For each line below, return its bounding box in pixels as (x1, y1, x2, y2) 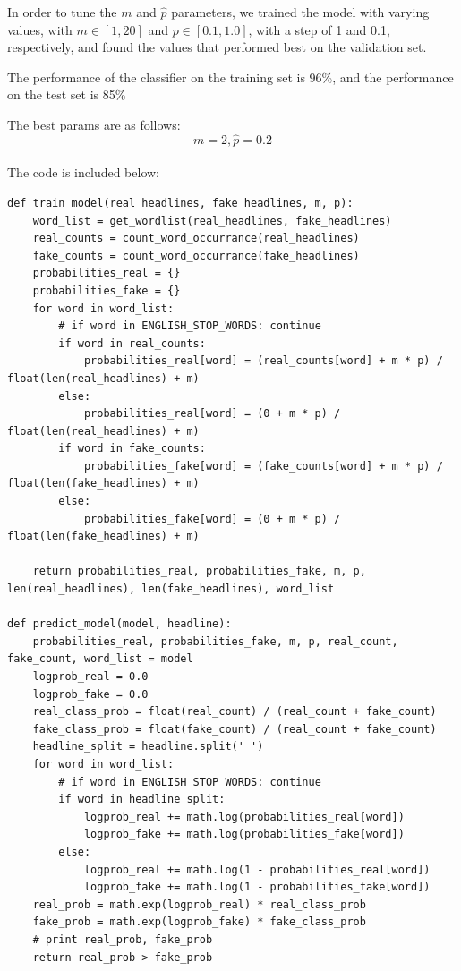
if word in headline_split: (58, 793, 226, 806)
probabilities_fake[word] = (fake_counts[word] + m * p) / (83, 459, 443, 473)
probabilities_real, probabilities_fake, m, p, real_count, (32, 635, 398, 648)
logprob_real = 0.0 (32, 670, 149, 683)
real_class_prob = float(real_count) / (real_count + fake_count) (32, 705, 437, 719)
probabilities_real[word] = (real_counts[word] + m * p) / (83, 354, 443, 368)
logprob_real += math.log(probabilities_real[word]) (83, 810, 405, 823)
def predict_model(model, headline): (7, 618, 232, 631)
